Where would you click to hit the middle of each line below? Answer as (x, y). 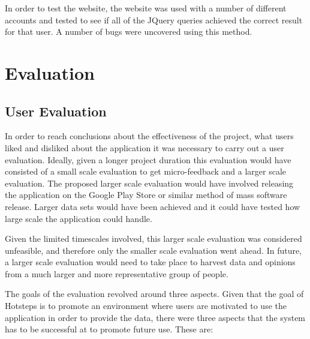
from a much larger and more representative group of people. (117, 273)
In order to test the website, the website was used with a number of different (146, 8)
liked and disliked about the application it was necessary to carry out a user (145, 147)
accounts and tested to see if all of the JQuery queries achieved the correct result (154, 19)
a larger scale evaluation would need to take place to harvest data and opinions (150, 262)
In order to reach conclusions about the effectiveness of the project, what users (149, 136)
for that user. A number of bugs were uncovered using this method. (129, 31)
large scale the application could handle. (79, 218)
